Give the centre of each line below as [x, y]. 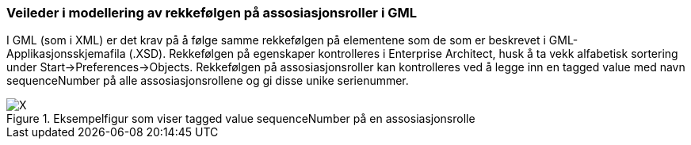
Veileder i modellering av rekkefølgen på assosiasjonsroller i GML [212, 13]
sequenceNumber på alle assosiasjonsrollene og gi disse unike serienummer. [208, 81]
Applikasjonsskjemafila [66, 54]
